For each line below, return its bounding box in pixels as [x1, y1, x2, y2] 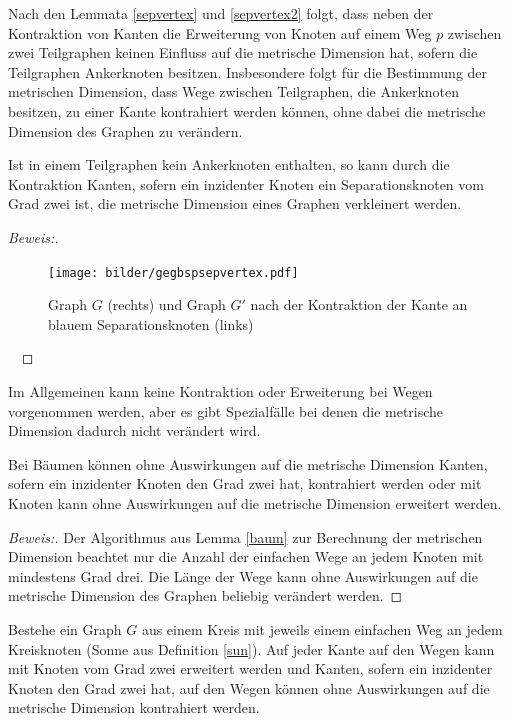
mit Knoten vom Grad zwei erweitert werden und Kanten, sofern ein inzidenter [8, 658, 493, 679]
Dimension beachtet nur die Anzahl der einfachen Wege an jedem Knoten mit [8, 546, 484, 567]
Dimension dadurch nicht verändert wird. [8, 420, 261, 441]
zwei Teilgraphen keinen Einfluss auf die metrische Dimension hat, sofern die [8, 42, 478, 63]
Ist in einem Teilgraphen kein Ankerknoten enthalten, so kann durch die [8, 154, 450, 175]
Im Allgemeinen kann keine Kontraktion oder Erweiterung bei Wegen [8, 380, 433, 401]
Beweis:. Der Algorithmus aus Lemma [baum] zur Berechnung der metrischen [8, 526, 483, 547]
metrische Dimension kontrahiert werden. [8, 697, 260, 718]
